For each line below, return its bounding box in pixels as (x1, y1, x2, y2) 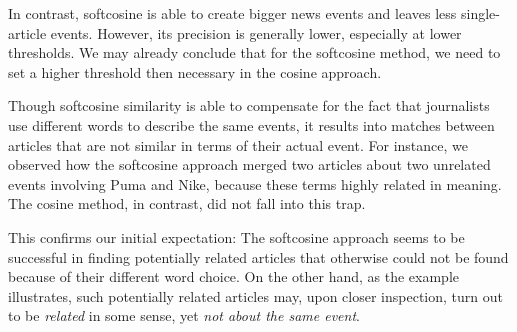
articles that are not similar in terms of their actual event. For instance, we (8, 134, 468, 155)
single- (460, 3, 500, 23)
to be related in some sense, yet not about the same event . (8, 305, 360, 326)
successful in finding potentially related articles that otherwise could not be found (8, 246, 509, 267)
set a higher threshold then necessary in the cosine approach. (8, 61, 382, 82)
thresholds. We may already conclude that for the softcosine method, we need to (8, 42, 501, 63)
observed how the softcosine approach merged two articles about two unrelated (8, 154, 491, 175)
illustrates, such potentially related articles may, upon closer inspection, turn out (8, 285, 503, 306)
